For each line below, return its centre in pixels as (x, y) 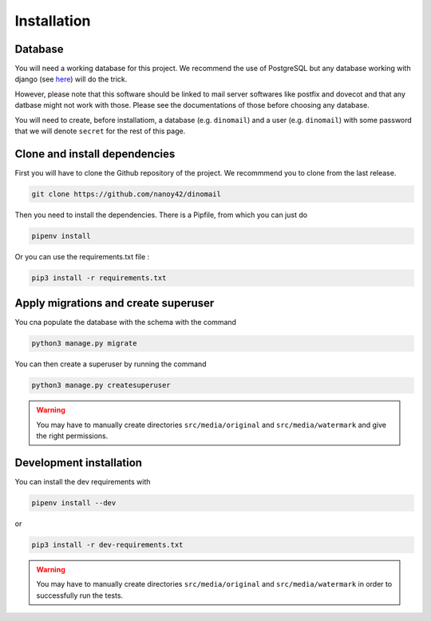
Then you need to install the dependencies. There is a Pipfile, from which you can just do (161, 215)
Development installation (79, 463)
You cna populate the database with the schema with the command (126, 322)
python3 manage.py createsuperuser (101, 386)
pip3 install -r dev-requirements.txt (107, 544)
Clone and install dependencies (95, 154)
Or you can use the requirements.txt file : (82, 256)
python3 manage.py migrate (84, 344)
